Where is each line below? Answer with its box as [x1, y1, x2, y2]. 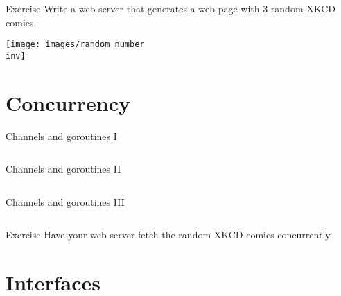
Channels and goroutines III [6, 194, 125, 209]
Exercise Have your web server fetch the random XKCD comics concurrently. [6, 227, 333, 242]
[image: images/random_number [6, 40, 145, 50]
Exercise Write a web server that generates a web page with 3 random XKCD [6, 1, 336, 15]
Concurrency [6, 88, 130, 116]
